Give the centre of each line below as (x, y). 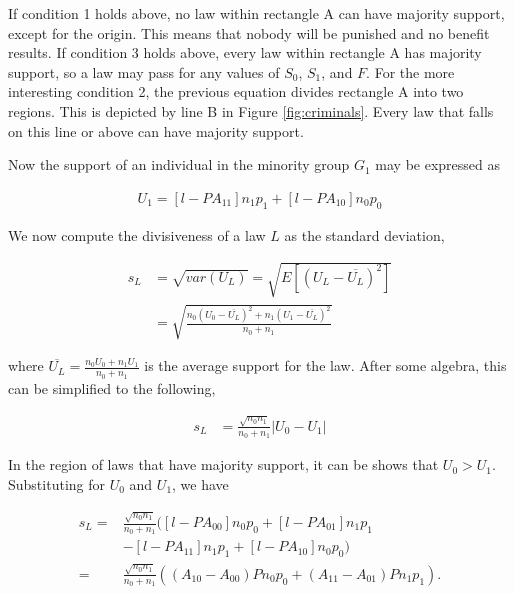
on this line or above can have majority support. (156, 130)
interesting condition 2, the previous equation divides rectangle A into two (236, 91)
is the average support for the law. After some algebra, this (325, 365)
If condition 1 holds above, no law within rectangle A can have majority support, (256, 13)
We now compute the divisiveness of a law (137, 234)
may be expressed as (438, 164)
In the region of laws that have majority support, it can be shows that (223, 464)
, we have (200, 483)
